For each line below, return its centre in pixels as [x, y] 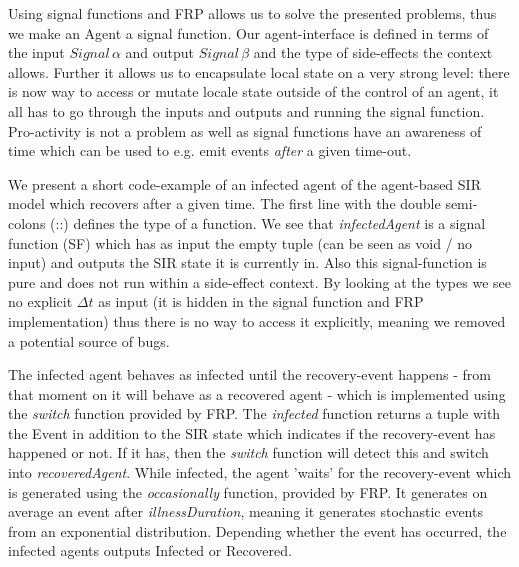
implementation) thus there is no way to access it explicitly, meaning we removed [257, 320]
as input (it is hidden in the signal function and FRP [261, 301]
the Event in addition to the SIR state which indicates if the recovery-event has [252, 432]
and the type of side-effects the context [373, 52]
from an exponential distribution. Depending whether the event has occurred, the [257, 530]
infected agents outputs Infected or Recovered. [150, 550]
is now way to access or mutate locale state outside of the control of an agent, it [253, 91]
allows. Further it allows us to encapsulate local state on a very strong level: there [259, 71]
